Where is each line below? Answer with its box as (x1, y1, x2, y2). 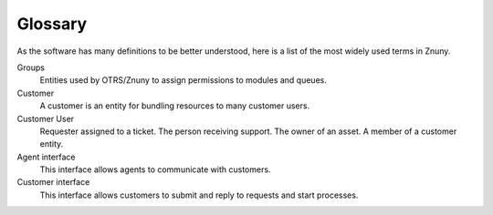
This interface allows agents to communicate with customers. (39, 164, 271, 175)
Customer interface (16, 177, 90, 188)
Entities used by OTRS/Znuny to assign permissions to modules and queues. (39, 75, 328, 86)
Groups (16, 62, 46, 73)
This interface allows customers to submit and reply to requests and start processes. (39, 189, 359, 200)
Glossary (16, 14, 88, 34)
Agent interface (16, 151, 76, 162)
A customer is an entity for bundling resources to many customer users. (39, 100, 310, 111)
